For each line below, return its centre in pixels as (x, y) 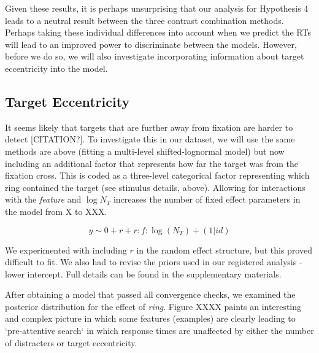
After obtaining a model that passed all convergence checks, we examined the (150, 294)
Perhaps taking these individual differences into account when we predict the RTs (158, 32)
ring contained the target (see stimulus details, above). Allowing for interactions (155, 187)
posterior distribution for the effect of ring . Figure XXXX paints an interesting (153, 306)
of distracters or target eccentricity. (71, 342)
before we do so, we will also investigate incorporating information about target (155, 56)
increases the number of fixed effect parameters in (207, 199)
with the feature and (43, 199)
